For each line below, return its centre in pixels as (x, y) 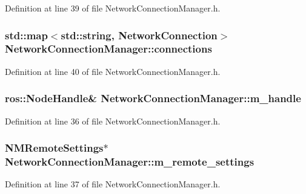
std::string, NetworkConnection (139, 35)
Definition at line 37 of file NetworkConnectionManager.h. (113, 184)
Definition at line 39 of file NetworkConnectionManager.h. (113, 8)
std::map (26, 35)
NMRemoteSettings (54, 148)
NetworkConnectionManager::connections (108, 49)
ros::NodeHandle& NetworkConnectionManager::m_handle (153, 98)
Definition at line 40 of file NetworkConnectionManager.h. (113, 71)
